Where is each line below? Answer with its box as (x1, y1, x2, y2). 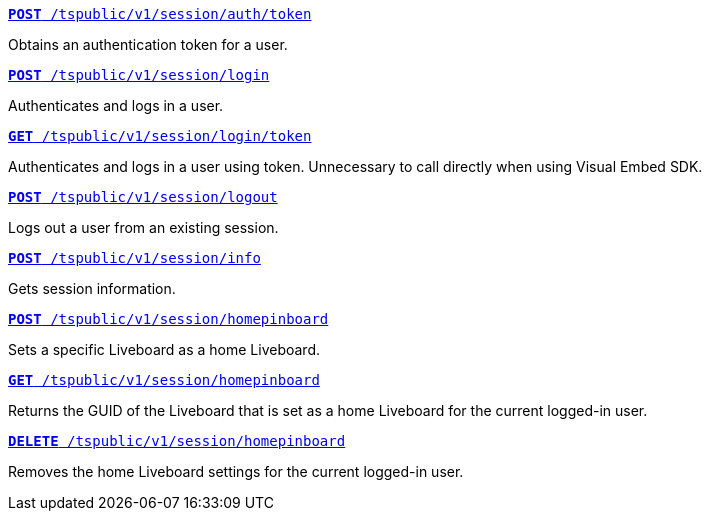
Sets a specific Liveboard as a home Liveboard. (8, 341, 321, 358)
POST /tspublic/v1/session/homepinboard (8, 311, 329, 327)
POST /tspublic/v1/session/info (8, 250, 261, 266)
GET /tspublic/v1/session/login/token (8, 128, 312, 144)
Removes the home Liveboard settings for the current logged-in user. (8, 463, 464, 480)
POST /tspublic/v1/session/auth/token (8, 6, 312, 22)
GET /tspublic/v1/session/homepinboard (8, 372, 320, 388)
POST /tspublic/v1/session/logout (8, 189, 278, 205)
